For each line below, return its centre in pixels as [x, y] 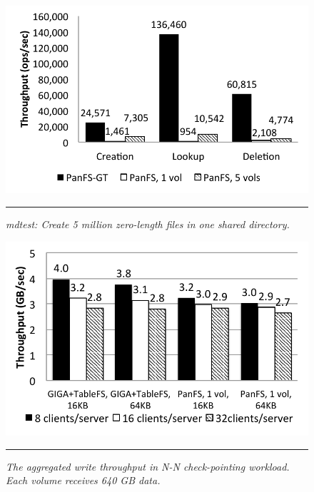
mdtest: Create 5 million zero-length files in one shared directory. [148, 224]
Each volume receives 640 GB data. [83, 480]
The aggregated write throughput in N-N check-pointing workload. [148, 466]
